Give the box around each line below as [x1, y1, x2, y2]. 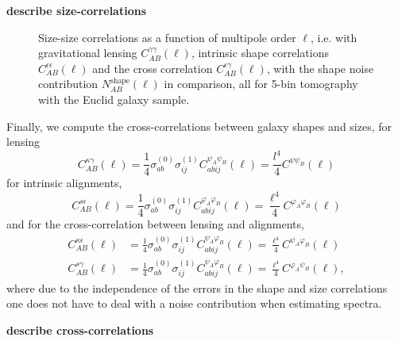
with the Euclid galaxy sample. [38, 90, 190, 107]
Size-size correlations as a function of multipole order [38, 29, 296, 45]
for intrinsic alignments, [6, 174, 122, 191]
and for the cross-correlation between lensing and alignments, [6, 216, 304, 232]
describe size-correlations [6, 2, 147, 18]
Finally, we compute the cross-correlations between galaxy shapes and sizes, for [6, 117, 392, 134]
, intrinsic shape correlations [191, 44, 329, 61]
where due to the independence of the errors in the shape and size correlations [6, 279, 388, 296]
